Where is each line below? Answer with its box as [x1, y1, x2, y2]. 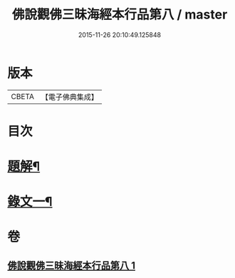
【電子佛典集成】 [41, 92, 98, 102]
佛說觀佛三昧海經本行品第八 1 [7, 259, 136, 272]
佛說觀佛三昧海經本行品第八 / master [11, 6, 228, 23]
